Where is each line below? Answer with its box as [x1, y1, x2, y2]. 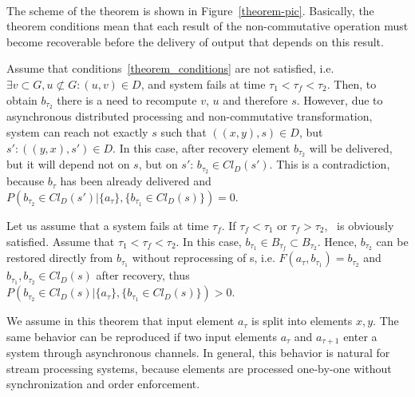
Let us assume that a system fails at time [6, 216, 209, 233]
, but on [138, 156, 178, 173]
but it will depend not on [6, 156, 130, 173]
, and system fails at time [140, 75, 266, 92]
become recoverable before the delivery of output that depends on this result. [6, 33, 384, 50]
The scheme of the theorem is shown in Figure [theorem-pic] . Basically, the [6, 2, 374, 18]
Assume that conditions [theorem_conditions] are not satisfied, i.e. [6, 60, 334, 77]
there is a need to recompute [57, 91, 197, 108]
